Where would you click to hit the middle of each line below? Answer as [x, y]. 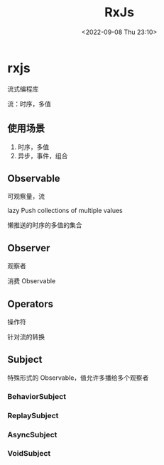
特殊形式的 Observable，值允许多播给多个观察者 [78, 378]
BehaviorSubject [37, 396]
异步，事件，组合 [43, 155]
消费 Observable [32, 281]
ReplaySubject [33, 415]
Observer [29, 248]
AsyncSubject [32, 434]
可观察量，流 [26, 197]
